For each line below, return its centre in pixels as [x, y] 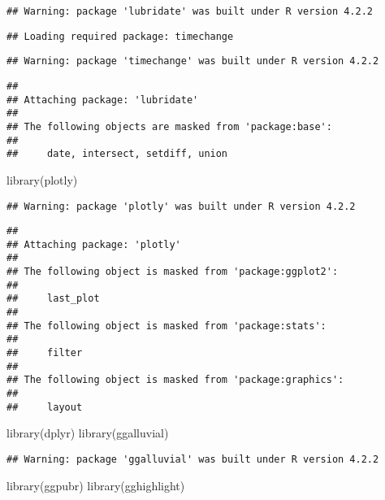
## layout [45, 407]
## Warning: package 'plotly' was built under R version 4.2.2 [181, 206]
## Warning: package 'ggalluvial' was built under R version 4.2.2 [193, 459]
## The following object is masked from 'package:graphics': [175, 380]
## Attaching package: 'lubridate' [103, 100]
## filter [45, 353]
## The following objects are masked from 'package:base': [169, 126]
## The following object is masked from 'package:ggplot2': [173, 272]
